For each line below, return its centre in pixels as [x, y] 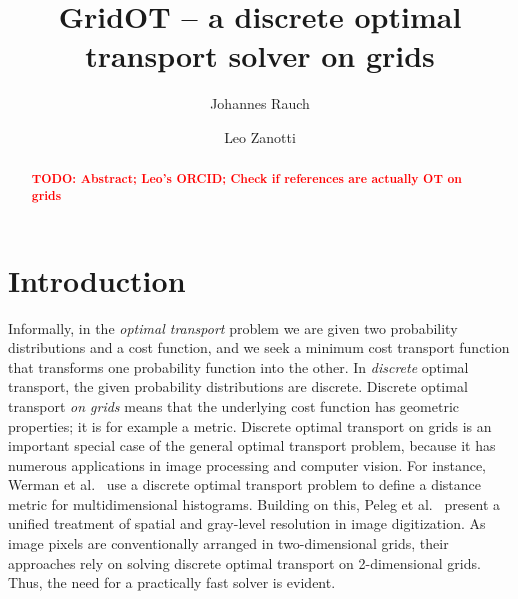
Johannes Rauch [260, 103]
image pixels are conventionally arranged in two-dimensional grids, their [228, 543]
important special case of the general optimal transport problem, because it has [252, 445]
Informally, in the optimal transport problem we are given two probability [233, 327]
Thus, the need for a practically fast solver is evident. [172, 582]
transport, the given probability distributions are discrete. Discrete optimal [238, 386]
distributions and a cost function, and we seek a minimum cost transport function [259, 347]
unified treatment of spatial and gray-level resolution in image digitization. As [247, 523]
